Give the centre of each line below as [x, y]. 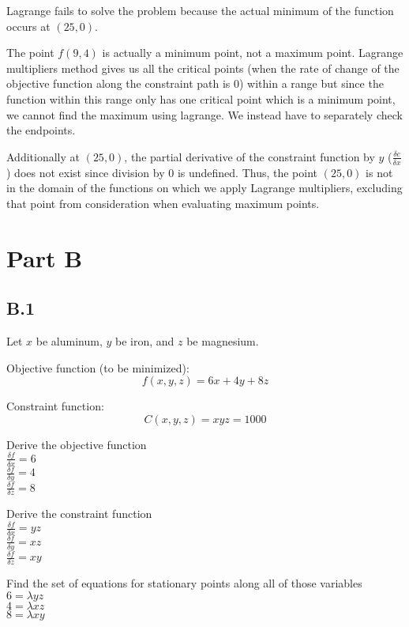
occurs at [28, 26]
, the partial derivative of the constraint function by [250, 156]
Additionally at [43, 156]
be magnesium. [223, 340]
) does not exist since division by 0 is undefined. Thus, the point [162, 172]
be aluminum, [69, 340]
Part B [45, 257]
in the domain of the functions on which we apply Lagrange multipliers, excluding [204, 188]
